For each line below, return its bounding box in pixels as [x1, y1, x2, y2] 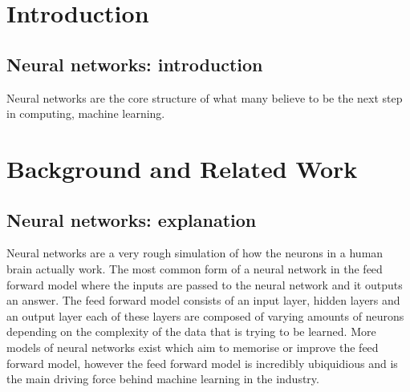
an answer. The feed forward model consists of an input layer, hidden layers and [6, 292, 400, 309]
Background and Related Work [6, 152, 358, 184]
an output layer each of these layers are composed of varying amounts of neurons [6, 307, 404, 324]
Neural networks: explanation [6, 207, 257, 232]
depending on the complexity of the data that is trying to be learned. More [6, 323, 376, 340]
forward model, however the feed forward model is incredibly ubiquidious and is [6, 354, 398, 371]
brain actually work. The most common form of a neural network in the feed [6, 260, 383, 277]
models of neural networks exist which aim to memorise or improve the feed [6, 338, 379, 355]
